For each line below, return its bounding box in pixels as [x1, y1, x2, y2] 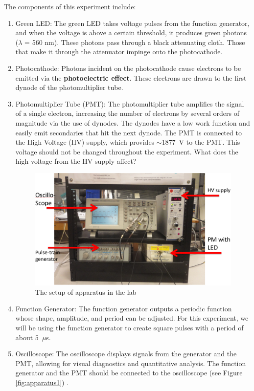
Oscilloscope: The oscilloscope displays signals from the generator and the [15, 348, 237, 359]
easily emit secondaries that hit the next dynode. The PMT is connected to [15, 127, 242, 137]
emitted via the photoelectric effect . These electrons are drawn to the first [15, 72, 247, 83]
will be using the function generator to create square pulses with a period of [15, 323, 244, 333]
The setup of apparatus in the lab [35, 287, 137, 297]
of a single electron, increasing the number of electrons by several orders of [15, 108, 239, 118]
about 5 [15, 332, 39, 342]
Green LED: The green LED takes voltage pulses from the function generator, [15, 18, 250, 28]
